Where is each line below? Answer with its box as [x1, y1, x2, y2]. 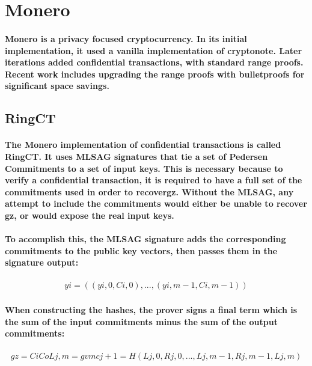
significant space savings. [5, 79, 109, 92]
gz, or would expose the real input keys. [5, 209, 174, 221]
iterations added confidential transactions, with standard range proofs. [5, 56, 304, 69]
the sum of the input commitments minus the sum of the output [5, 315, 278, 328]
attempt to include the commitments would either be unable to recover [5, 197, 307, 210]
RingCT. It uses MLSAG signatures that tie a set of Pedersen [5, 150, 268, 162]
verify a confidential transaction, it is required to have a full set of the [5, 174, 302, 186]
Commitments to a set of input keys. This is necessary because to [5, 162, 283, 174]
